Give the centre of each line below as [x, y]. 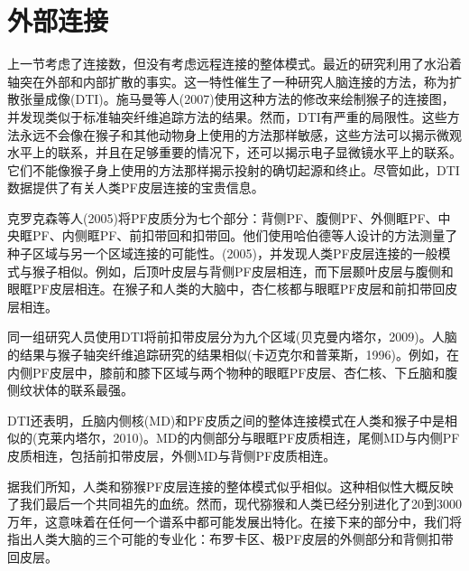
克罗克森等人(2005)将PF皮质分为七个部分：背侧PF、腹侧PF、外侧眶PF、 [223, 217]
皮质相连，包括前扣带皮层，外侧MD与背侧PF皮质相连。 [172, 455]
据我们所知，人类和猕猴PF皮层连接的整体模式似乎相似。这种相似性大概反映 [230, 486]
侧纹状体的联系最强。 [70, 390]
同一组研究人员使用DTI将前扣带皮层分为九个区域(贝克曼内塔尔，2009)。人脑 [232, 337]
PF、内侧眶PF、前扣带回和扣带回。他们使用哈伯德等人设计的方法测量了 [245, 235]
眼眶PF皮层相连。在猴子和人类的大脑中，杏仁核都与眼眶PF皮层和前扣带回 [226, 289]
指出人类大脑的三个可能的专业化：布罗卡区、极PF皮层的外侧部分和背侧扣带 [230, 539]
